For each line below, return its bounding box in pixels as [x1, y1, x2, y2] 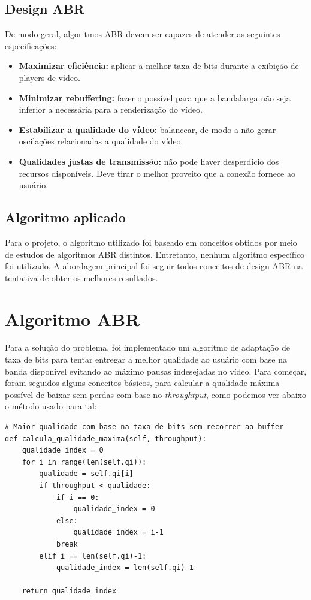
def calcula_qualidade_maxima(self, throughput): [5, 434, 207, 443]
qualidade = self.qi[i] [39, 469, 134, 478]
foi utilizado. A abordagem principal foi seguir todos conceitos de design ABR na [5, 260, 303, 272]
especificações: [5, 39, 57, 52]
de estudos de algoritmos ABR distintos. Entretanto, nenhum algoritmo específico [5, 248, 305, 260]
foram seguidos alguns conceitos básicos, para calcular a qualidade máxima [5, 376, 280, 389]
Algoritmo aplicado [5, 208, 126, 227]
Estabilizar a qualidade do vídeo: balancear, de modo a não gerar [19, 123, 276, 135]
